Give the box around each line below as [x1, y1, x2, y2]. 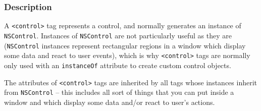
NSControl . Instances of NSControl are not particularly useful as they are [4, 30, 232, 40]
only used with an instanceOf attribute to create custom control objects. [4, 60, 231, 70]
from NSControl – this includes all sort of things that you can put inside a [4, 87, 234, 97]
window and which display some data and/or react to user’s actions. [4, 96, 215, 107]
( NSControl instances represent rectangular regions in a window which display [4, 40, 246, 50]
